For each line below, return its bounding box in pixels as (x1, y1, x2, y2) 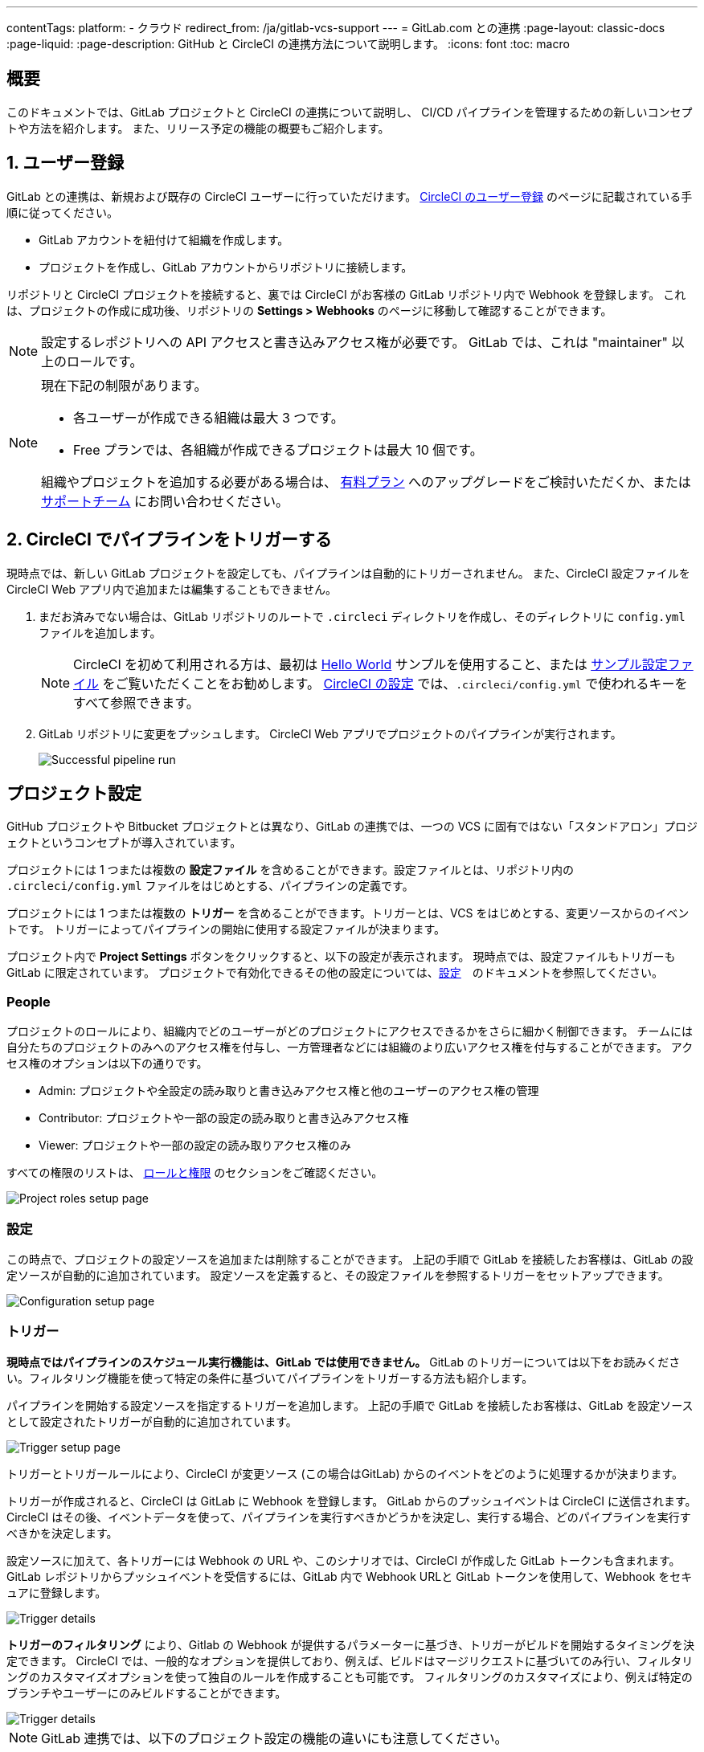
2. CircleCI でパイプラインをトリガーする (6, 529, 332, 550)
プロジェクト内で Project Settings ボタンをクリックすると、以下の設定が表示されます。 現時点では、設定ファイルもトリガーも (6, 950, 676, 964)
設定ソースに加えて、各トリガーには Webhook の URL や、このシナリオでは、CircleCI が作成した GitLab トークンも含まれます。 (6, 1553, 681, 1567)
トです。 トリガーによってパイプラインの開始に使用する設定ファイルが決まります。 (6, 922, 446, 937)
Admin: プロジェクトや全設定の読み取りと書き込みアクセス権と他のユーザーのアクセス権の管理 (39, 1084, 539, 1098)
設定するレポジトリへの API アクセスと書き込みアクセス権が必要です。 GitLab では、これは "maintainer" (41, 333, 669, 350)
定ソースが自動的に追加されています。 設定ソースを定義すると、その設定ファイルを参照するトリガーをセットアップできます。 (6, 1268, 669, 1282)
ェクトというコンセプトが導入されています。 (6, 835, 242, 850)
